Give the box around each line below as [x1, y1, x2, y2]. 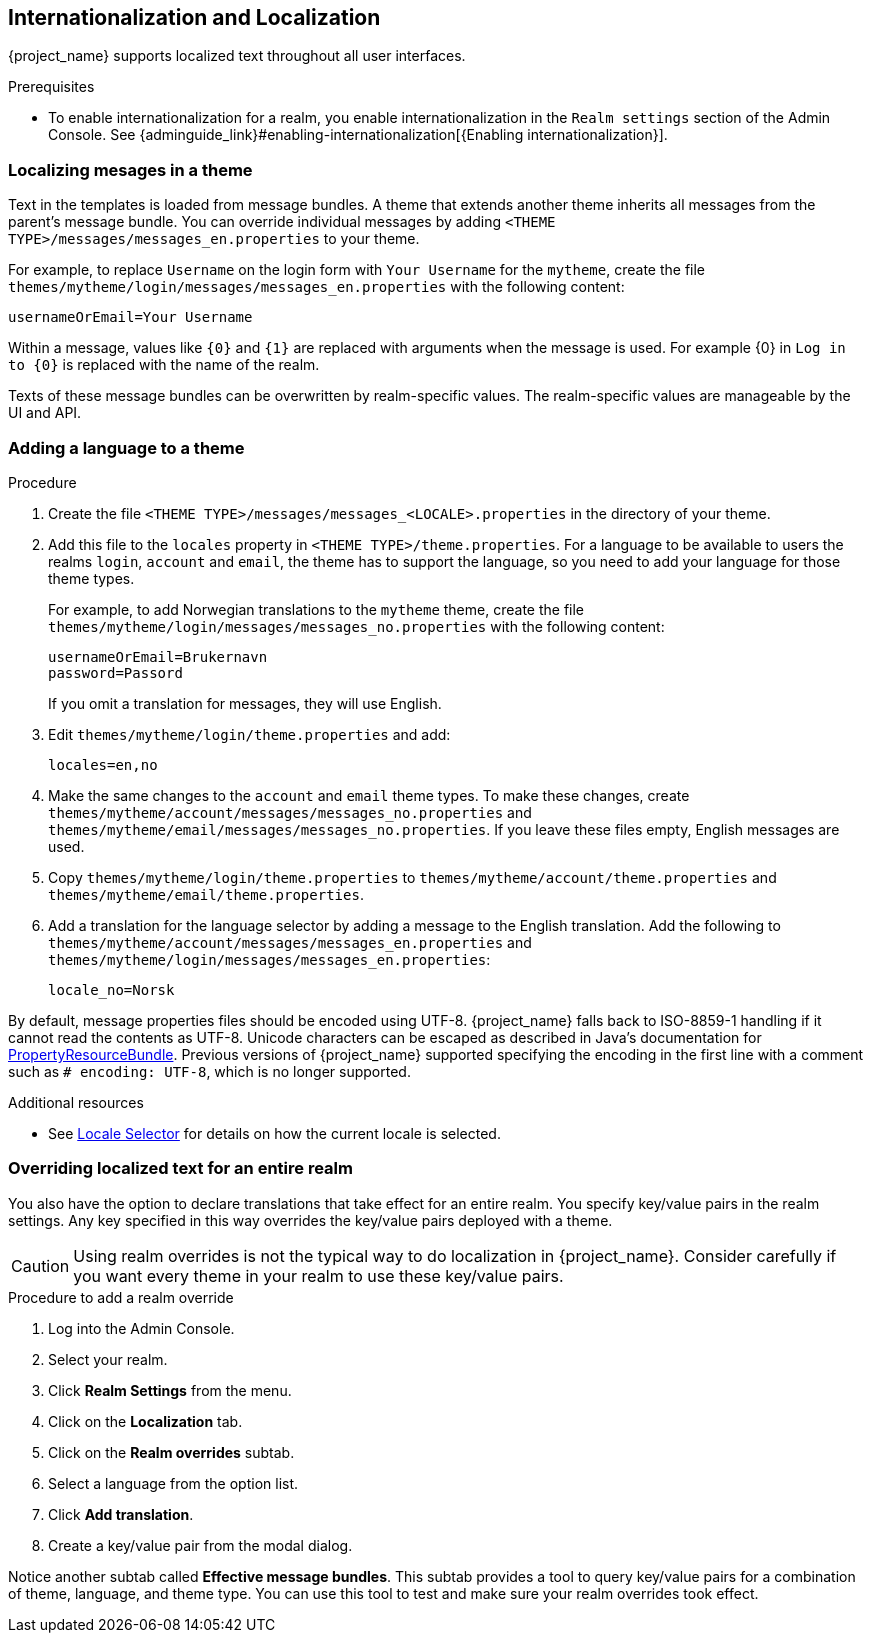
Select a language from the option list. [48, 1474, 299, 1492]
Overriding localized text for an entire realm [8, 1158, 353, 1179]
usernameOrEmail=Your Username [8, 309, 253, 326]
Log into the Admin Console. [48, 1319, 235, 1337]
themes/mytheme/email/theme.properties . [48, 885, 364, 903]
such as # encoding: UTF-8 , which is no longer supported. [8, 1062, 411, 1080]
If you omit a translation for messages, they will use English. [48, 694, 442, 712]
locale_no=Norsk [48, 981, 175, 998]
